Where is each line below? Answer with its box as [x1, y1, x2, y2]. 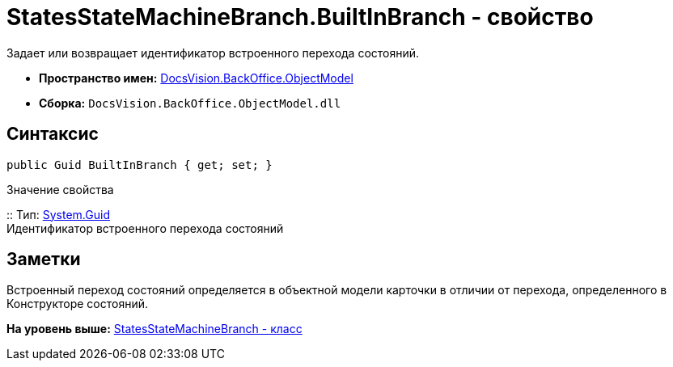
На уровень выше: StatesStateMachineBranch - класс [6, 322, 303, 336]
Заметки [6, 249, 81, 270]
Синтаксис [6, 124, 99, 145]
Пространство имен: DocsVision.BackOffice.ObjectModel [39, 70, 353, 85]
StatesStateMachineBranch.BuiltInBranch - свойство [6, 3, 594, 31]
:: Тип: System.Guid [6, 207, 110, 221]
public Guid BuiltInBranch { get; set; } [6, 158, 273, 171]
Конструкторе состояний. [6, 297, 148, 311]
